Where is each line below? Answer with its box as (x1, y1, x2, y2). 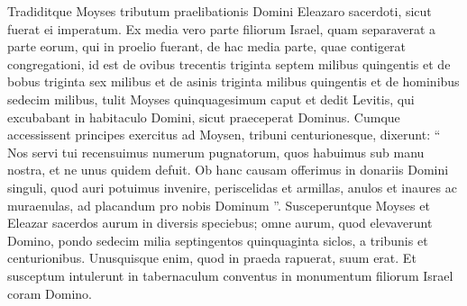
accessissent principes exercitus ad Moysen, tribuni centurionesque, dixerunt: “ (7, 125, 441, 144)
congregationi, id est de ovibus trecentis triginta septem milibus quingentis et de (7, 54, 451, 73)
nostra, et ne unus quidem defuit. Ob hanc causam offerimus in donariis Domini (7, 160, 449, 179)
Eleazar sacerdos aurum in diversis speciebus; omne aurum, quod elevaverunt (7, 213, 433, 232)
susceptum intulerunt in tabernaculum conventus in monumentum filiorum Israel (7, 265, 453, 284)
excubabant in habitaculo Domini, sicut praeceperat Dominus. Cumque (7, 107, 400, 126)
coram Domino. (7, 283, 92, 302)
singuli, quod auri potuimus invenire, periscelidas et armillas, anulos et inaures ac (7, 177, 457, 196)
